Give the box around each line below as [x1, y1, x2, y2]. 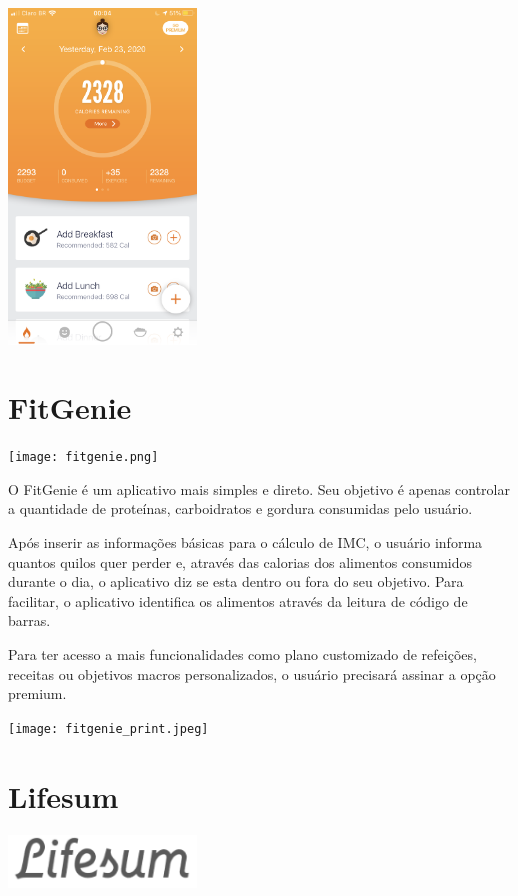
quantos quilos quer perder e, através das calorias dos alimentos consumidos [8, 551, 473, 572]
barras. [8, 610, 51, 631]
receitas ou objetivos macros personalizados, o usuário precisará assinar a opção [8, 663, 496, 684]
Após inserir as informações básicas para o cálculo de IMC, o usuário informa [8, 532, 483, 553]
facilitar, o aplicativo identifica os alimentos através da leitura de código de [8, 590, 468, 611]
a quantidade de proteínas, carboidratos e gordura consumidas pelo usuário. [8, 498, 473, 519]
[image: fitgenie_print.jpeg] [8, 721, 209, 736]
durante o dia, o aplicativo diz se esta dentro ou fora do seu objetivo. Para [8, 571, 464, 592]
